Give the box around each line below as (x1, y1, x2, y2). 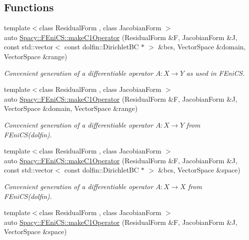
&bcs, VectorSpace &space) (158, 165, 241, 175)
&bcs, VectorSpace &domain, (158, 42, 246, 52)
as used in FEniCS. (186, 67, 245, 78)
